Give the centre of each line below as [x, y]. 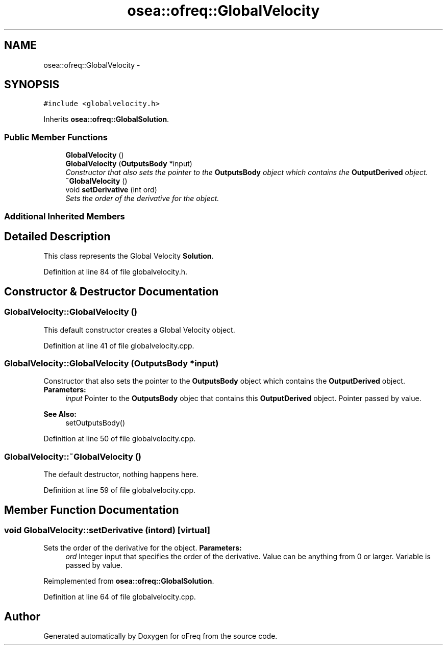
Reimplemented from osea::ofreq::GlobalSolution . [129, 581]
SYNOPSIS [32, 85]
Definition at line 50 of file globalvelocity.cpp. [120, 439]
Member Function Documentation [92, 510]
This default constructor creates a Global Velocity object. [139, 330]
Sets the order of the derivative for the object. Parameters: [143, 548]
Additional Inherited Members [65, 216]
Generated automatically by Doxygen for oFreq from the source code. [160, 636]
